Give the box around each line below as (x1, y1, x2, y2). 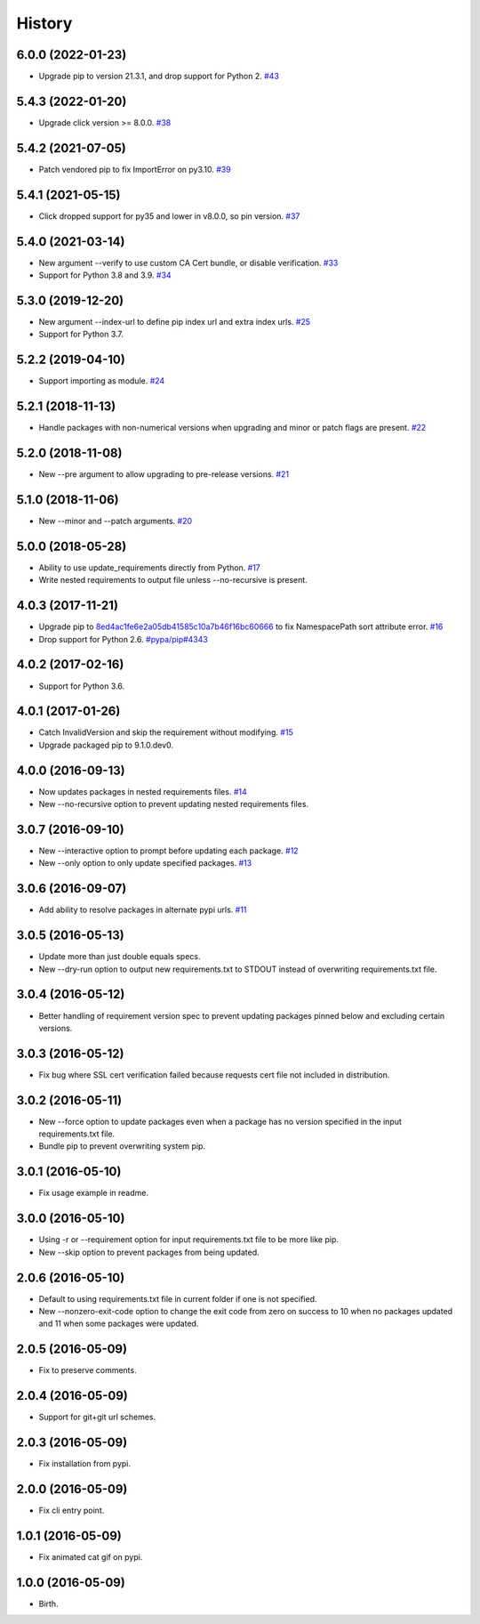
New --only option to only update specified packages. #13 (38, 858, 252, 869)
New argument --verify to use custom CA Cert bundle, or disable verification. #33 (38, 257, 339, 268)
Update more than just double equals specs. (38, 951, 201, 962)
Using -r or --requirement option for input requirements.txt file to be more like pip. (38, 1234, 340, 1245)
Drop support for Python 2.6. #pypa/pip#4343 (38, 634, 208, 644)
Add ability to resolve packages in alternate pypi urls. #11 (38, 904, 247, 916)
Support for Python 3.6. (38, 681, 124, 691)
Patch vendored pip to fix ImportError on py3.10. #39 (38, 164, 231, 174)
